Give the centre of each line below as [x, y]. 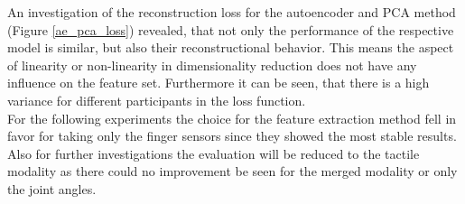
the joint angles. [52, 188]
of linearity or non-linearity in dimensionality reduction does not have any [212, 65]
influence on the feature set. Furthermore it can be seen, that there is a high [219, 83]
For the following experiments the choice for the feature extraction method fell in [232, 118]
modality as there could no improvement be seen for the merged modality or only [232, 171]
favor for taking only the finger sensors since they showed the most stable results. [232, 136]
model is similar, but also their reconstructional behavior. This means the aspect [231, 47]
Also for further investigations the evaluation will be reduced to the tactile [214, 153]
